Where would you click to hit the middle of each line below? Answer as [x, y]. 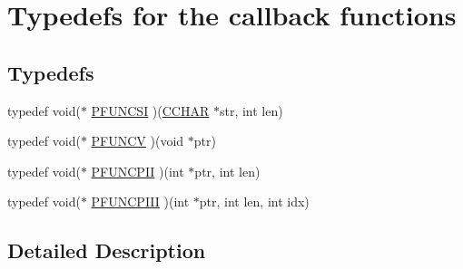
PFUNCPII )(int [138, 171]
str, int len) [251, 110]
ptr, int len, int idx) [254, 202]
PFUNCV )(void [138, 141]
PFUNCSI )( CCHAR [150, 110]
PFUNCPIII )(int [140, 202]
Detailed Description [107, 250]
